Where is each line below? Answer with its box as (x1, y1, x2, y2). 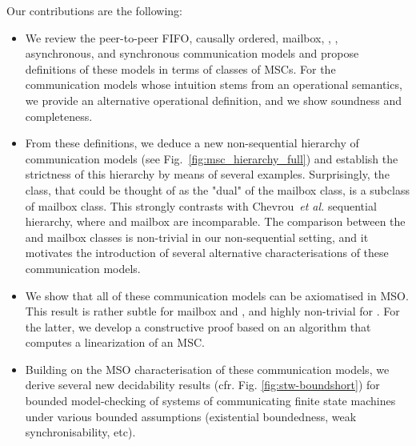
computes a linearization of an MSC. (25, 334, 205, 351)
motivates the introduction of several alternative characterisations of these (25, 244, 389, 261)
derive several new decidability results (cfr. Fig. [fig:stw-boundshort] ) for (25, 376, 380, 393)
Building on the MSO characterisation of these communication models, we (25, 360, 390, 377)
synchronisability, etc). (25, 424, 136, 440)
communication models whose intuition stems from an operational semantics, (25, 76, 402, 93)
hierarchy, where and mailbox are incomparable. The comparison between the (25, 213, 406, 230)
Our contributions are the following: (6, 2, 182, 18)
